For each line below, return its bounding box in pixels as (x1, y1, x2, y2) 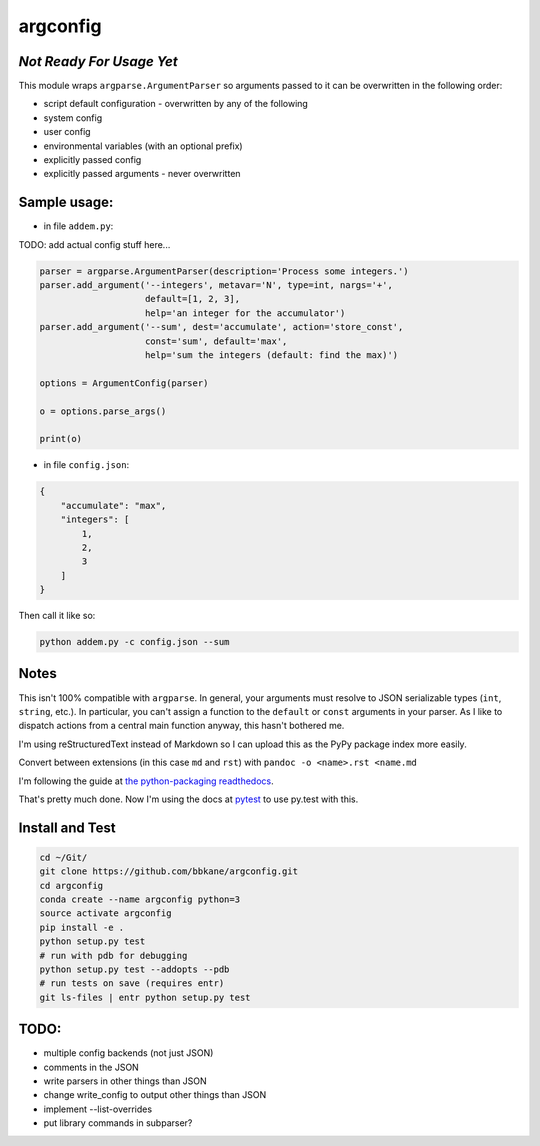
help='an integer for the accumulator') (145, 307, 346, 319)
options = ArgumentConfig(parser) (39, 377, 209, 389)
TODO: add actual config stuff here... (18, 238, 171, 250)
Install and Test (18, 819, 116, 836)
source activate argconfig (39, 908, 172, 919)
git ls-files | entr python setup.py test (39, 991, 251, 1003)
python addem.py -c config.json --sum (39, 636, 230, 648)
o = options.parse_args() (39, 405, 167, 417)
